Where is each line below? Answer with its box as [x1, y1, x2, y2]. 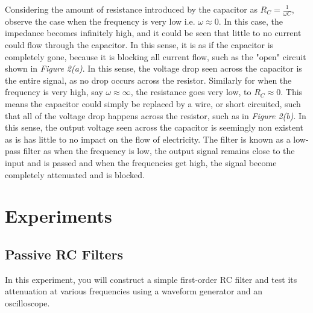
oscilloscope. [5, 296, 50, 309]
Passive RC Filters [5, 244, 124, 263]
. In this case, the [218, 14, 283, 27]
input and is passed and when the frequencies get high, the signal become [5, 156, 277, 169]
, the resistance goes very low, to [130, 85, 251, 98]
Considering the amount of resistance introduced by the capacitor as [5, 3, 258, 15]
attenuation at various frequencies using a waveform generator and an [5, 285, 263, 297]
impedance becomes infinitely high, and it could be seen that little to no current [5, 26, 302, 39]
